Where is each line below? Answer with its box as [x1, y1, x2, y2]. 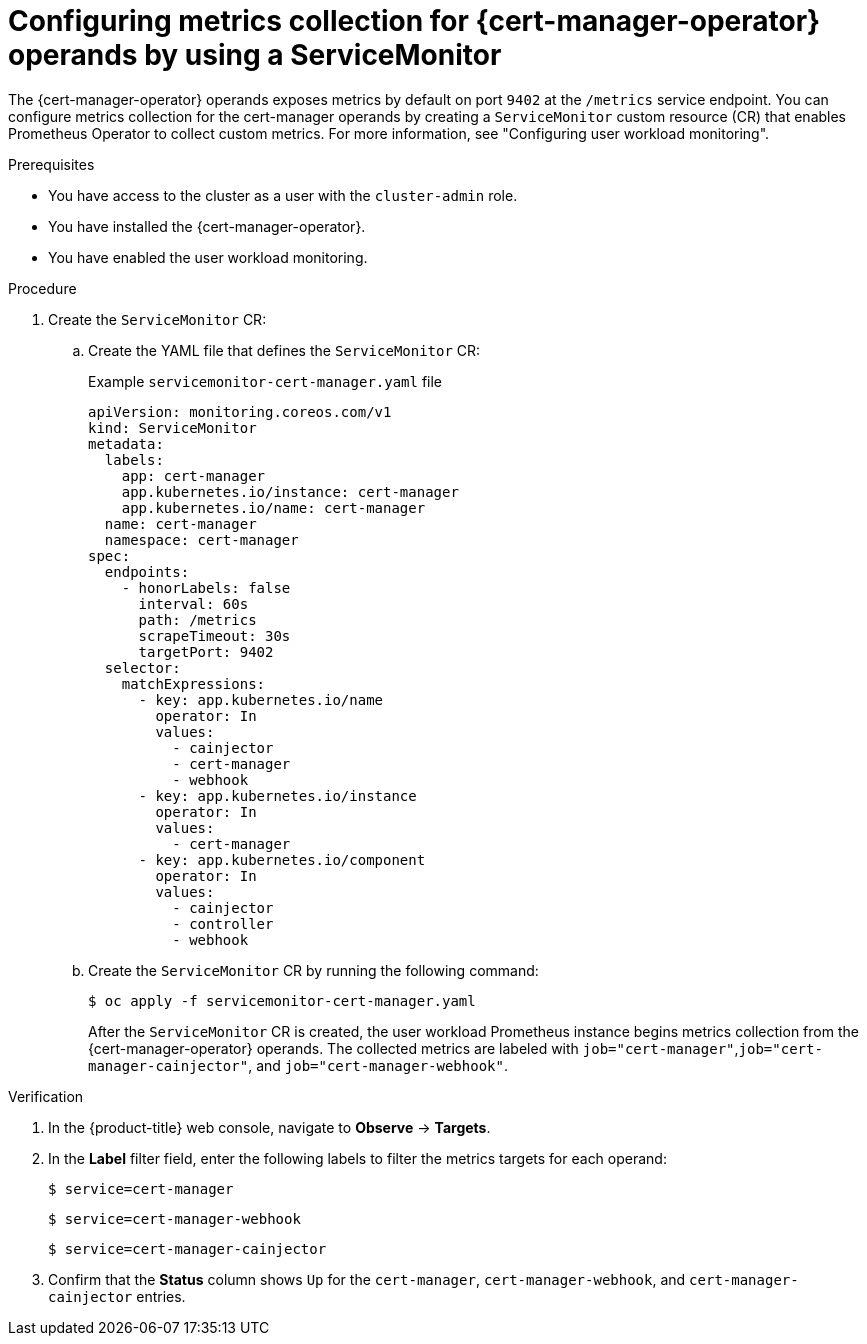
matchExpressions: [121, 675, 266, 692]
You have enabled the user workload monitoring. [48, 248, 368, 266]
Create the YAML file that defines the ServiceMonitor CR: [88, 341, 481, 359]
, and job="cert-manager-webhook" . [248, 1056, 508, 1074]
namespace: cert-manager [104, 531, 299, 548]
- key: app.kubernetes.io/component [138, 851, 426, 868]
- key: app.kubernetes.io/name [138, 691, 384, 708]
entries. [136, 1287, 186, 1305]
